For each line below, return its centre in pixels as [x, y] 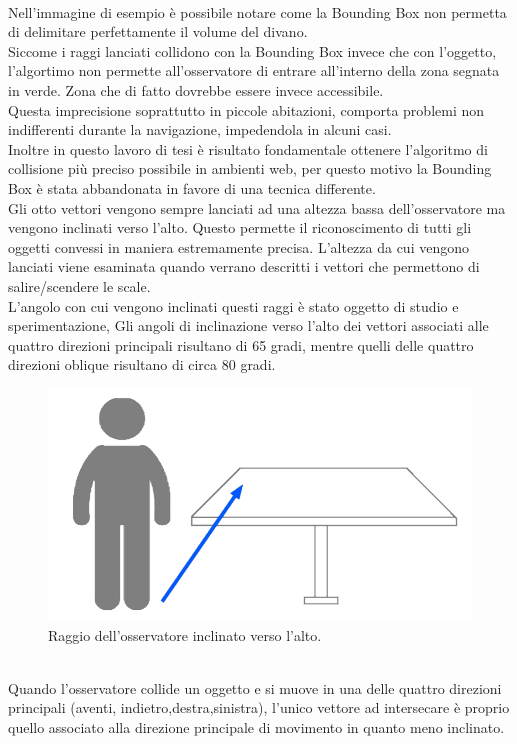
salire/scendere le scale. [79, 285]
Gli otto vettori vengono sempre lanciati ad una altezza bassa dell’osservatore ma [257, 207]
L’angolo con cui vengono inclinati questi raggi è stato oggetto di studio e [233, 305]
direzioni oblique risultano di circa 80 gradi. [142, 364]
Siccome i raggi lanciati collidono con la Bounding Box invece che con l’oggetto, [252, 50]
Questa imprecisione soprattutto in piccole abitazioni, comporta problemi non [246, 109]
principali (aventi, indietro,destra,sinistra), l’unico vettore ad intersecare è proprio [259, 707]
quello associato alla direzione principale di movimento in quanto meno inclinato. [256, 727]
